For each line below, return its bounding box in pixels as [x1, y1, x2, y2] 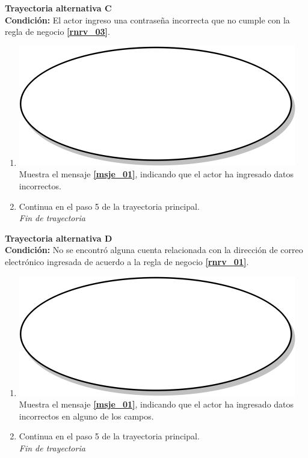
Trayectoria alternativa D [5, 231, 112, 244]
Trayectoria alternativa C [5, 2, 112, 14]
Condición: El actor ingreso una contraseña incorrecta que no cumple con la [5, 13, 290, 26]
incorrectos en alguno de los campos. [19, 409, 154, 422]
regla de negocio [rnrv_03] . [5, 25, 110, 38]
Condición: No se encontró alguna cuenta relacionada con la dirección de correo [5, 243, 303, 256]
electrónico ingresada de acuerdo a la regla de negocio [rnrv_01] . [5, 255, 249, 267]
